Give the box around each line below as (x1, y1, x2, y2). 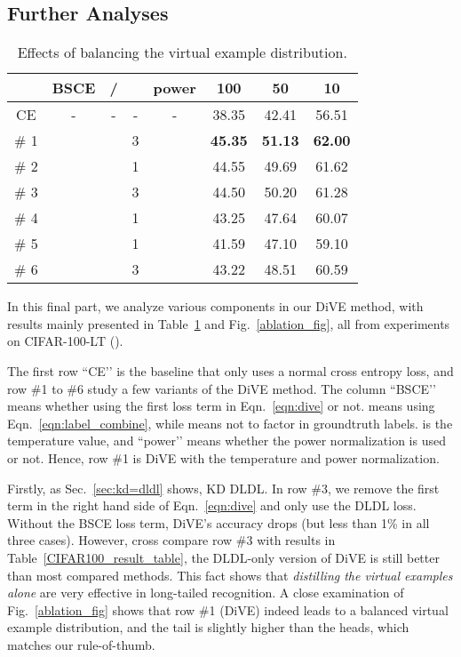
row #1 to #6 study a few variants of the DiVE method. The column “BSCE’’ (7, 379, 436, 397)
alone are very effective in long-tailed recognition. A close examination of (7, 583, 404, 602)
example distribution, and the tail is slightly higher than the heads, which (7, 618, 409, 637)
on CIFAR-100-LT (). (7, 332, 123, 350)
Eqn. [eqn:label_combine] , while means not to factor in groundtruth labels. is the (7, 413, 453, 432)
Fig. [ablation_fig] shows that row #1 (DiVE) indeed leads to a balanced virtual (7, 600, 449, 619)
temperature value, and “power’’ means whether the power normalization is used (7, 431, 446, 450)
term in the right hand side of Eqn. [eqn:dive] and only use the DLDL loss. (7, 496, 417, 515)
